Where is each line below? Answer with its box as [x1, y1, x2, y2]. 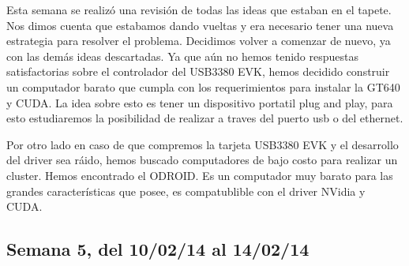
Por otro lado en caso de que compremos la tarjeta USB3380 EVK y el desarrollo [6, 136, 399, 152]
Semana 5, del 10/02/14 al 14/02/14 [6, 237, 310, 261]
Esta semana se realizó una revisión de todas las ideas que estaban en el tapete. [6, 2, 392, 17]
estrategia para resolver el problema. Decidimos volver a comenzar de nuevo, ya [6, 32, 391, 49]
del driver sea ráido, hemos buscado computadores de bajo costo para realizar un [6, 152, 398, 168]
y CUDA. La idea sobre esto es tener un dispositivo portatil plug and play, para [6, 94, 393, 111]
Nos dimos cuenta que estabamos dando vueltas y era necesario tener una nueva [6, 17, 394, 33]
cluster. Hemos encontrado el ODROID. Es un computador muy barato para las [6, 167, 393, 183]
